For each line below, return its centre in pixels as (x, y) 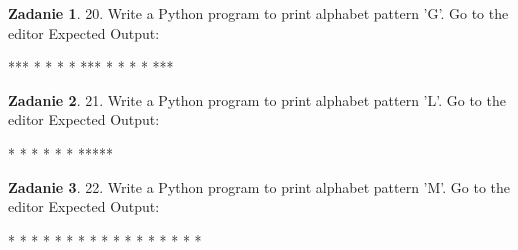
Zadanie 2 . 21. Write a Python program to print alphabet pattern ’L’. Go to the (257, 99)
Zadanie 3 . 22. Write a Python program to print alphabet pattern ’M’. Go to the (259, 186)
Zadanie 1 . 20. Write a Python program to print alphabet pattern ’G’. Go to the (258, 13)
